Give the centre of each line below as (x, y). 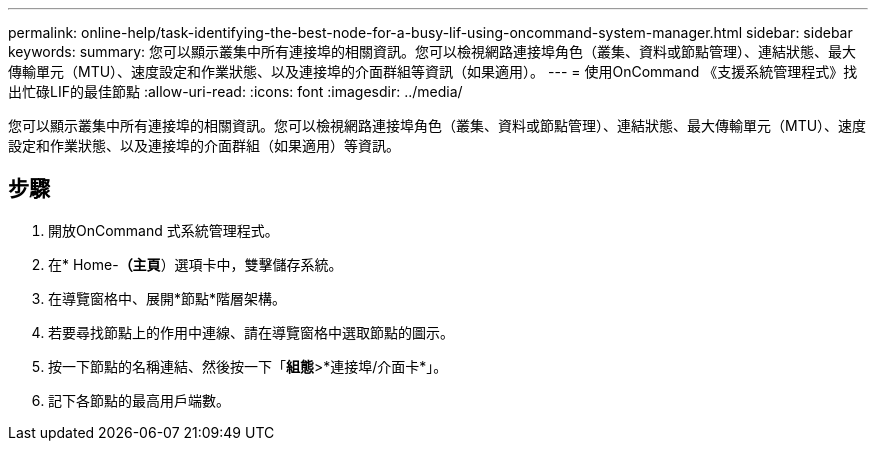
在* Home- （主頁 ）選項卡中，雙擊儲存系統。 (195, 264)
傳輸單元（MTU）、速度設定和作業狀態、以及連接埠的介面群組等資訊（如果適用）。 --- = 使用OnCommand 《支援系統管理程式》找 (433, 71)
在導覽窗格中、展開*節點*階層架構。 (167, 298)
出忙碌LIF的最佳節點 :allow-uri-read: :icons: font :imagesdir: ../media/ (235, 91)
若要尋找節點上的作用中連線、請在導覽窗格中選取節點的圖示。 (251, 332)
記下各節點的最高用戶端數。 (139, 400)
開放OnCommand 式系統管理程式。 (163, 230)
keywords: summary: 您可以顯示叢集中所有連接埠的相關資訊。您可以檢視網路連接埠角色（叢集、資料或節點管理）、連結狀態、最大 (432, 51)
